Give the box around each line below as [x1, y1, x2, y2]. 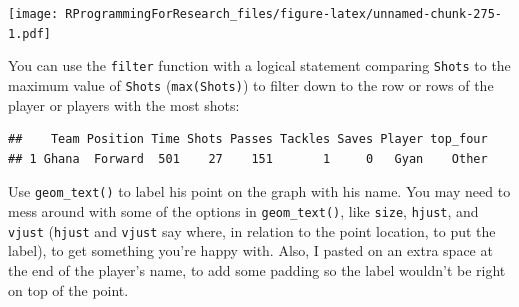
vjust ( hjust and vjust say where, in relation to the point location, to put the [8, 220, 496, 241]
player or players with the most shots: [8, 94, 240, 115]
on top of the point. [8, 279, 129, 300]
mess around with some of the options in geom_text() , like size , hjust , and [8, 201, 479, 222]
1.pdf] [8, 26, 51, 41]
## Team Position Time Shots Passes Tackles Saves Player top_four [8, 132, 488, 147]
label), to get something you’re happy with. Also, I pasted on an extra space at [8, 240, 493, 261]
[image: [8, 7, 59, 21]
